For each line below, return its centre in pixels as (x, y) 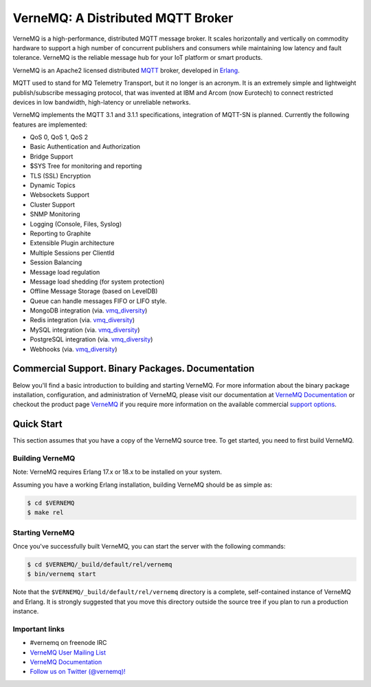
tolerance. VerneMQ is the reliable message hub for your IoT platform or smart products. (138, 58)
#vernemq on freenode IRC (68, 643)
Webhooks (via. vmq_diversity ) (74, 349)
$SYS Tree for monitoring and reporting (86, 166)
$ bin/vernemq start (61, 574)
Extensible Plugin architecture (72, 243)
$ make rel (45, 512)
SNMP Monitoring (55, 214)
